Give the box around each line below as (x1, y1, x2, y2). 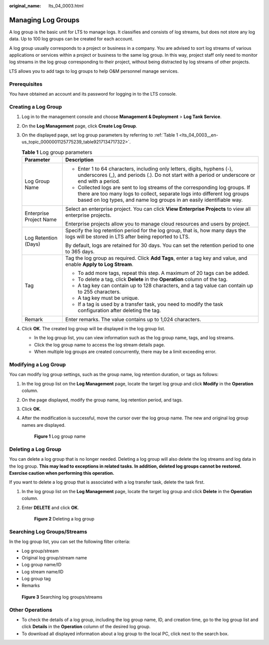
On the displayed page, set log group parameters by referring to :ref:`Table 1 (21, 132, 178, 138)
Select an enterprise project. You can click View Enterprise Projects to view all (65, 206, 251, 213)
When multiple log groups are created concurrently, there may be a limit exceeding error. (34, 349, 217, 355)
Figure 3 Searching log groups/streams (21, 594, 103, 600)
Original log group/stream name (21, 554, 87, 560)
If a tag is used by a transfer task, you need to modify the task (78, 301, 224, 308)
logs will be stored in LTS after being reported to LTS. (65, 233, 190, 240)
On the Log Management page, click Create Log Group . (21, 123, 137, 129)
